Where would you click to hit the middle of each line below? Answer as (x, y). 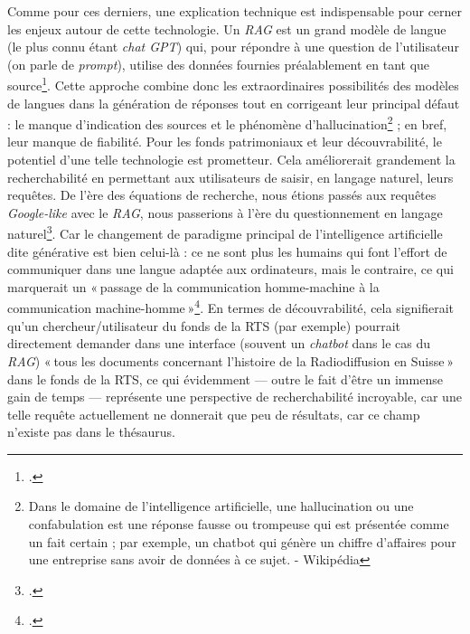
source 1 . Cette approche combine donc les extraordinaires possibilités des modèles (233, 84)
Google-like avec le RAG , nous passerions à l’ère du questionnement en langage (225, 212)
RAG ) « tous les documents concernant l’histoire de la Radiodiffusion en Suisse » (231, 360)
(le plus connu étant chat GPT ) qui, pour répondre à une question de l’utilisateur (233, 47)
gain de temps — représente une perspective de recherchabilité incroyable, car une (235, 397)
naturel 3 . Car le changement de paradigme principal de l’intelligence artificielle (225, 232)
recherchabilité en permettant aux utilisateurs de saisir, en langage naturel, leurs (230, 177)
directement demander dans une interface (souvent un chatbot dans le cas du (219, 343)
